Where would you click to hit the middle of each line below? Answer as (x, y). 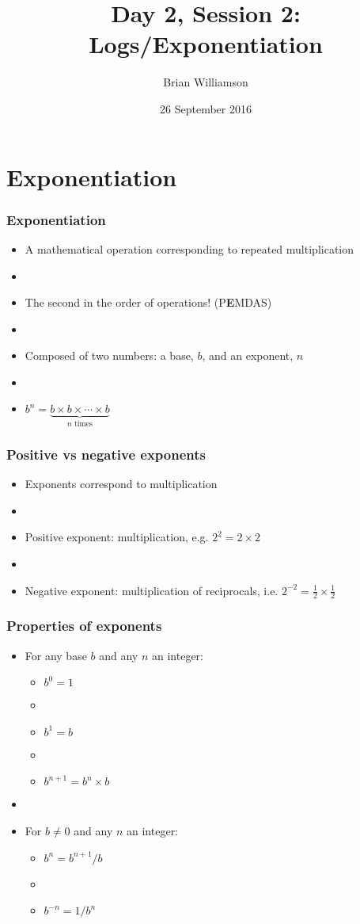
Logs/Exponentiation (206, 44)
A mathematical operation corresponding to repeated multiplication (189, 248)
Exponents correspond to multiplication (121, 484)
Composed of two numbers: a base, (109, 355)
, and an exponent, (248, 355)
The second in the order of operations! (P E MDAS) (148, 302)
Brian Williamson (206, 82)
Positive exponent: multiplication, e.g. (117, 537)
